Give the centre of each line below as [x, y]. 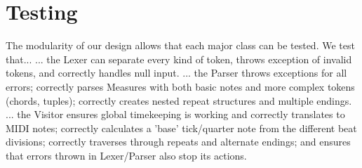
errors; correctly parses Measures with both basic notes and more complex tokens [180, 86]
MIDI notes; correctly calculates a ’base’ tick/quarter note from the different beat [181, 128]
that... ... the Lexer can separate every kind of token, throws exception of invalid [179, 59]
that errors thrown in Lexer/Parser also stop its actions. [126, 155]
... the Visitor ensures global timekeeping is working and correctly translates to [175, 114]
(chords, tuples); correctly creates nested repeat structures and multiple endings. [179, 100]
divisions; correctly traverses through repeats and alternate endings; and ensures [178, 142]
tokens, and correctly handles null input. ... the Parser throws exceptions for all [176, 73]
